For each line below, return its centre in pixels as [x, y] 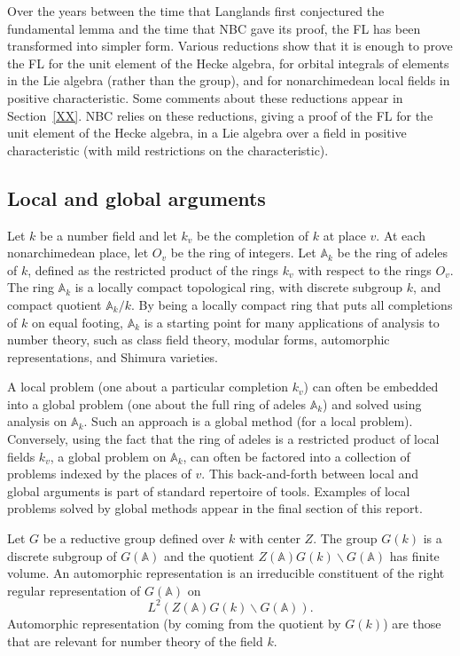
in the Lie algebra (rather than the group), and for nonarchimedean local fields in [229, 80]
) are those [412, 623]
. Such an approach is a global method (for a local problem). [248, 421]
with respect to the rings [365, 269]
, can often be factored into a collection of [296, 456]
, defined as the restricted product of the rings [153, 269]
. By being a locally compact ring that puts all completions [292, 304]
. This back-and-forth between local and [310, 474]
